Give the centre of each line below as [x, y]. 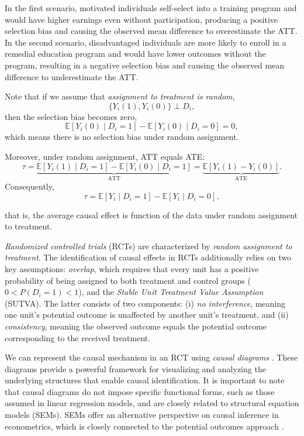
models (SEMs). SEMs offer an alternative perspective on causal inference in [142, 415]
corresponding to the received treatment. [78, 337]
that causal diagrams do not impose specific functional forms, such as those [140, 391]
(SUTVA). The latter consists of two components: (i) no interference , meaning [145, 303]
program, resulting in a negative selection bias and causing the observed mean [145, 65]
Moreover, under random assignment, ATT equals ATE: [105, 156]
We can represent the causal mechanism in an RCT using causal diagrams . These [151, 357]
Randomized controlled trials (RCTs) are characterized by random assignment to [148, 246]
